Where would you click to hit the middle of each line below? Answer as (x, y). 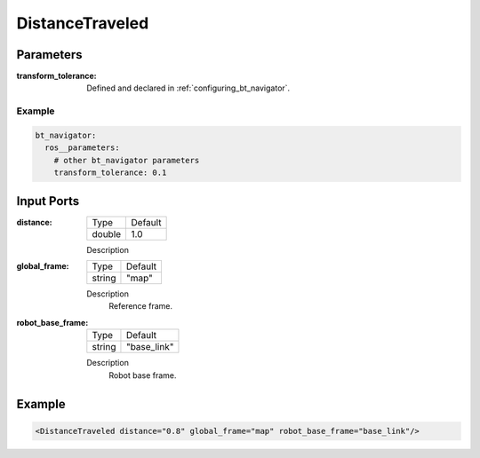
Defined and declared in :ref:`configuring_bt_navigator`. (188, 88)
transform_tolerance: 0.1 (110, 173)
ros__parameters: (82, 148)
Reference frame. (141, 306)
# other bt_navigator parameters (127, 160)
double (107, 233)
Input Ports (48, 201)
